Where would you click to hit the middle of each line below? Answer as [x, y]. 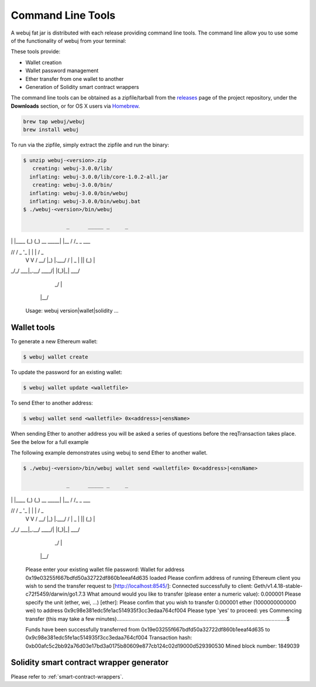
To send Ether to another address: [52, 403]
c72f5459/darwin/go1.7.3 [56, 594]
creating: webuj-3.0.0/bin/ [73, 185]
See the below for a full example [50, 442]
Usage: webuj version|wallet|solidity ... [72, 311]
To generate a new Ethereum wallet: [54, 341]
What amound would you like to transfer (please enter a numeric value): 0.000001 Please [194, 594]
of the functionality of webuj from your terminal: [68, 40]
